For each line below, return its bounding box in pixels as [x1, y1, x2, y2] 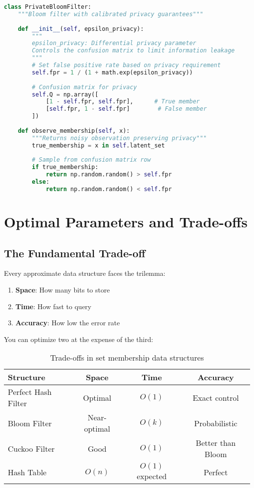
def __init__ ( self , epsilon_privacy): [18, 25, 144, 32]
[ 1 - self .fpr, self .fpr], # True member [45, 98, 200, 105]
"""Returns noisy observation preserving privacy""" [32, 134, 207, 142]
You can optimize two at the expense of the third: [4, 334, 153, 344]
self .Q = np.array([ [32, 91, 99, 98]
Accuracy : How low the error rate [15, 317, 120, 328]
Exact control [192, 391, 239, 403]
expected [136, 470, 167, 482]
